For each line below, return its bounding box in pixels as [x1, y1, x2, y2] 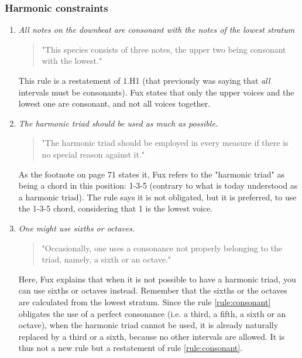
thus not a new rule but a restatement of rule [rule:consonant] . [18, 342, 243, 354]
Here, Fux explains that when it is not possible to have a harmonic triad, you [18, 272, 296, 285]
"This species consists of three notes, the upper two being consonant [42, 43, 286, 55]
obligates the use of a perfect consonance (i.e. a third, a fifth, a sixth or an [18, 307, 286, 319]
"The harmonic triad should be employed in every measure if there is [42, 137, 289, 149]
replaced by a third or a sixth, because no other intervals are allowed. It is [18, 330, 285, 342]
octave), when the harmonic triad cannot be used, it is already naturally [18, 319, 279, 331]
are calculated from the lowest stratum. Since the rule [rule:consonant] [18, 295, 271, 308]
